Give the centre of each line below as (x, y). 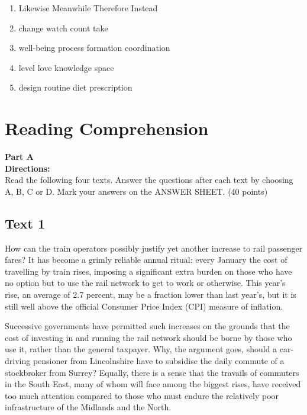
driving (18, 361)
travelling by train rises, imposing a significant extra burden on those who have (148, 271)
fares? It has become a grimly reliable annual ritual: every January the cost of (146, 260)
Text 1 (25, 223)
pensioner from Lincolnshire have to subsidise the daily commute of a (159, 361)
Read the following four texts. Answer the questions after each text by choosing (149, 180)
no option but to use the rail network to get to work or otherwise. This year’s (145, 283)
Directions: (28, 168)
